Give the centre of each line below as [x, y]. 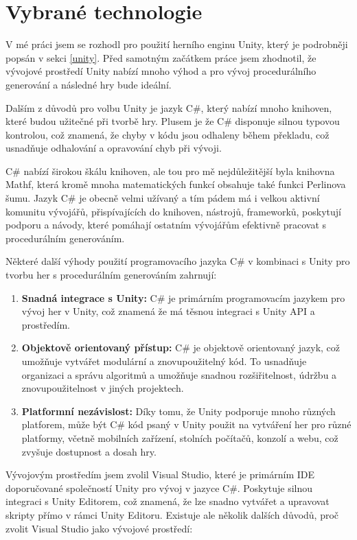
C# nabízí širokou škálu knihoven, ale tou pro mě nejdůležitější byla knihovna [170, 171]
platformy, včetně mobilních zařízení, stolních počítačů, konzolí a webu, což [180, 437]
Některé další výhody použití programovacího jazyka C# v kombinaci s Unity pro [178, 261]
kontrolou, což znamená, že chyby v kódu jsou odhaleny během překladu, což [168, 134]
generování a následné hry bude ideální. [89, 84]
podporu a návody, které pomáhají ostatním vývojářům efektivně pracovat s [166, 225]
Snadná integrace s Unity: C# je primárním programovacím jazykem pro [183, 297]
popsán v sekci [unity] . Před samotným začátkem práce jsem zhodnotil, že [161, 57]
